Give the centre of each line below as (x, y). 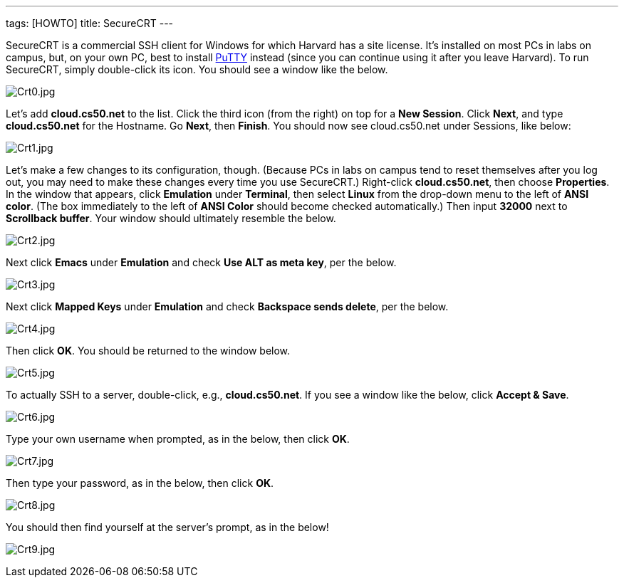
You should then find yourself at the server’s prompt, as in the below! (167, 527)
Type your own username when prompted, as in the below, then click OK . (178, 439)
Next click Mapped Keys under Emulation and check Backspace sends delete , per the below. (227, 306)
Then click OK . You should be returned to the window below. (148, 351)
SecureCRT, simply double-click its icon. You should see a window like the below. (197, 69)
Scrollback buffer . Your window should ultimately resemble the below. (171, 218)
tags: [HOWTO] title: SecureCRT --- (90, 23)
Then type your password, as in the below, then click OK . (140, 483)
